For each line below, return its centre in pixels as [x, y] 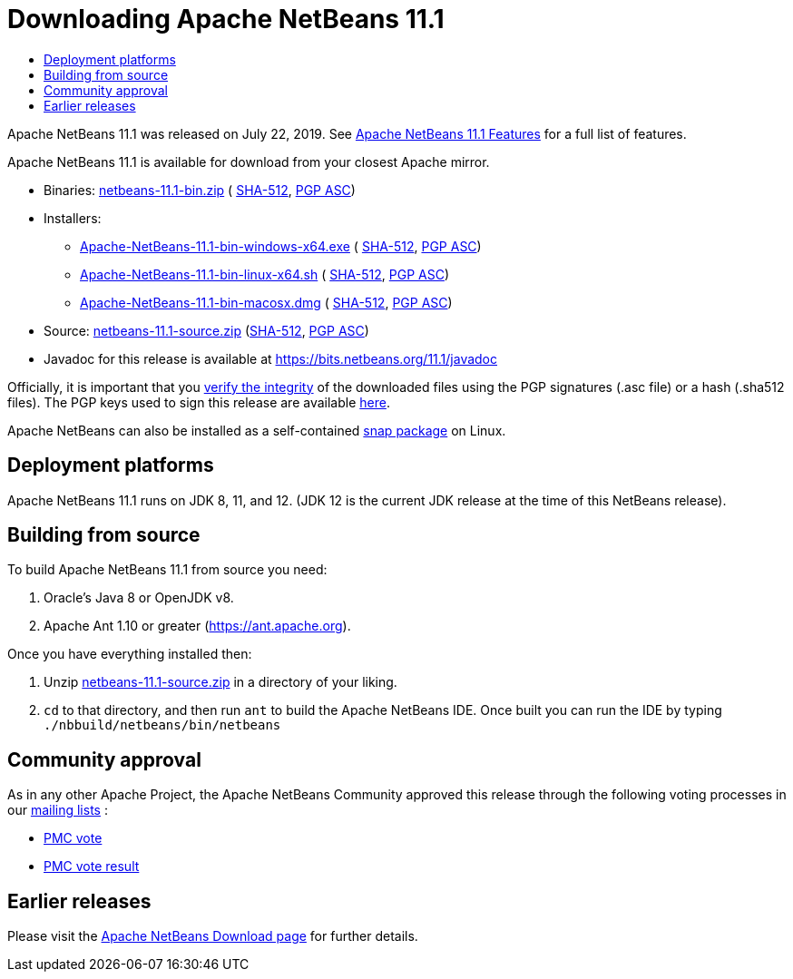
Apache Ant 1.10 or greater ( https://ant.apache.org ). [197, 626]
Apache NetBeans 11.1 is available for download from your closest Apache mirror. [249, 162]
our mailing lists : [58, 810]
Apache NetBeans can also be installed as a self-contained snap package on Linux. [257, 430]
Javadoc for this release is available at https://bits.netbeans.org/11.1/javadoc [271, 358]
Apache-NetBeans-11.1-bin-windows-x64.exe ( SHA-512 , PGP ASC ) [281, 246]
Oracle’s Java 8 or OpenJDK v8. [139, 598]
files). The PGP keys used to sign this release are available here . [199, 402]
